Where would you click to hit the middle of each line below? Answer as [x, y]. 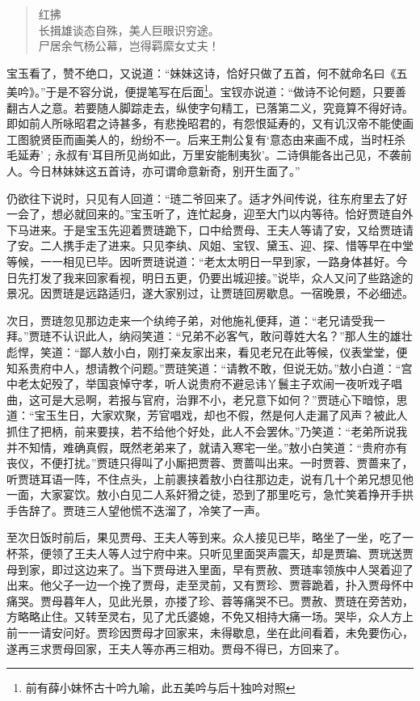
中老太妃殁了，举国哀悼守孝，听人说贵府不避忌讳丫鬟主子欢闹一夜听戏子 [199, 384]
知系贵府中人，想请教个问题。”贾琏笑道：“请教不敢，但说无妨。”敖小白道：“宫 [210, 367]
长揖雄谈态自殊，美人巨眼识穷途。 [129, 30]
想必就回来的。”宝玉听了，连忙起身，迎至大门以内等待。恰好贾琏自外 [232, 214]
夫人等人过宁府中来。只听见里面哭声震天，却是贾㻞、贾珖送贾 [249, 553]
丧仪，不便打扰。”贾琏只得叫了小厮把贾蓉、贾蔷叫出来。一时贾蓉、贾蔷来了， [210, 463]
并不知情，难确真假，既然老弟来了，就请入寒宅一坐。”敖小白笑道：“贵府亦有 [207, 447]
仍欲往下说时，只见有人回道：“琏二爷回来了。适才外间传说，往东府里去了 [202, 198]
